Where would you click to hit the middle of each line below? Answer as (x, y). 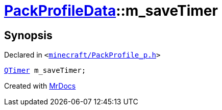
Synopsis (28, 35)
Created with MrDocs (40, 86)
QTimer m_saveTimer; (45, 71)
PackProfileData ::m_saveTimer (111, 11)
